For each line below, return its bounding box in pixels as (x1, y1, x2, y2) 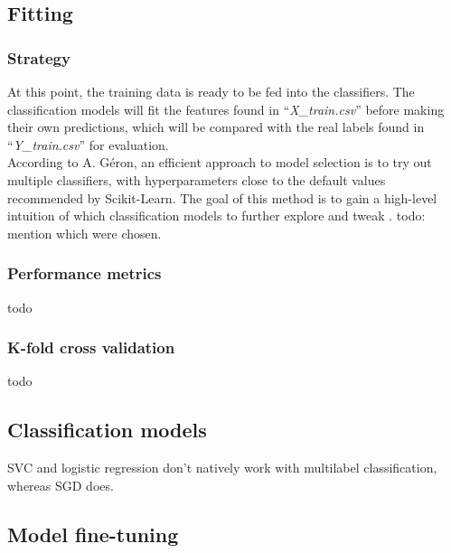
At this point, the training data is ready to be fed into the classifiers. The (7, 82, 415, 100)
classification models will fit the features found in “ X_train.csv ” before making (7, 99, 445, 118)
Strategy (7, 46, 70, 69)
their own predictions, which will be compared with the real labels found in (7, 117, 425, 136)
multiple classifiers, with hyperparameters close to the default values (7, 170, 386, 189)
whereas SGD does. (7, 475, 114, 494)
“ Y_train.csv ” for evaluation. (7, 135, 169, 154)
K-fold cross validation (7, 336, 175, 359)
